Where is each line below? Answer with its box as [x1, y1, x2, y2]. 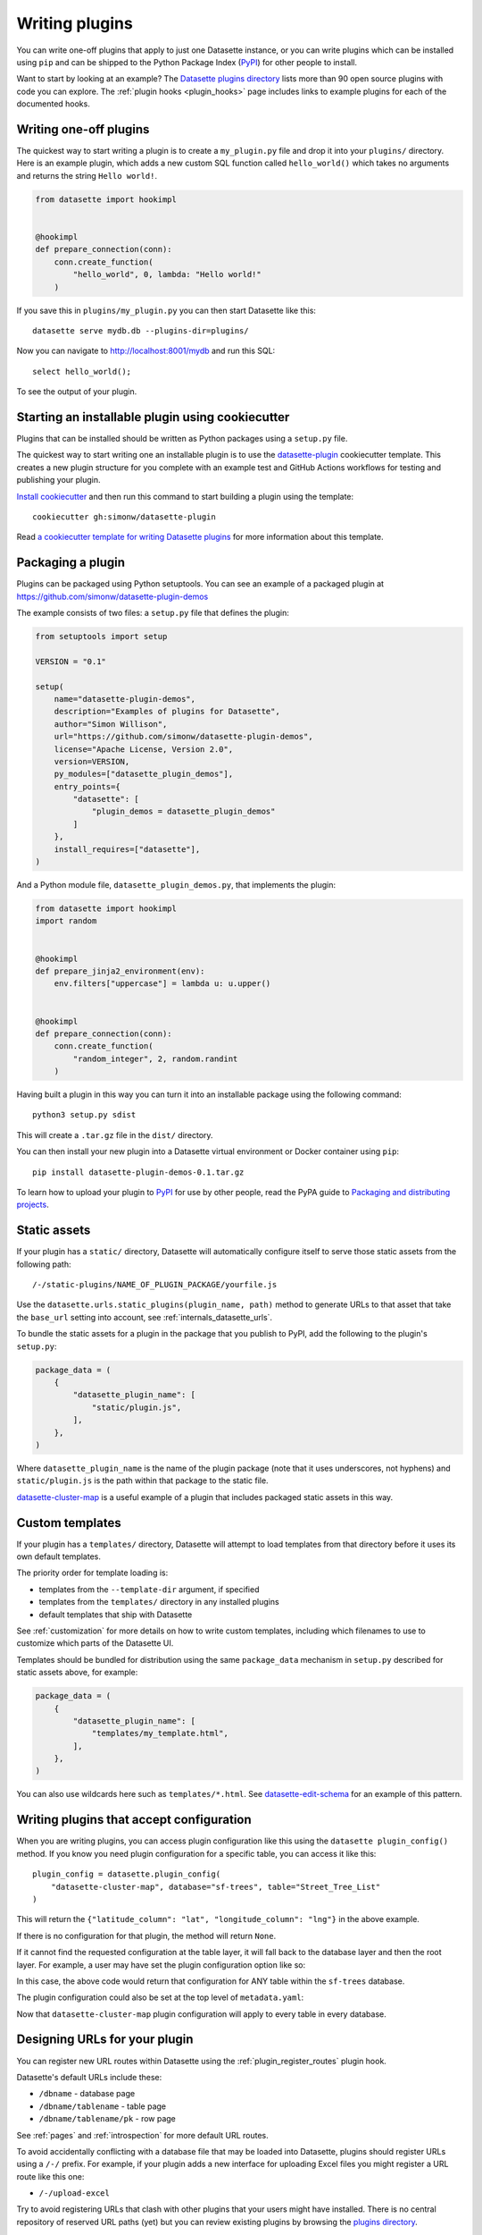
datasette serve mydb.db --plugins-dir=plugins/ [32, 325, 249, 335]
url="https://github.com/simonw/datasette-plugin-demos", [54, 731, 313, 742]
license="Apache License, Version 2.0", [54, 744, 234, 755]
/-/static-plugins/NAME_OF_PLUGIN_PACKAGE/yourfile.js [32, 1279, 278, 1290]
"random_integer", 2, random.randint [72, 1053, 238, 1064]
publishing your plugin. [16, 475, 102, 485]
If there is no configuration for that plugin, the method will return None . [16, 1930, 277, 1941]
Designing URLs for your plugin [16, 2032, 194, 2047]
